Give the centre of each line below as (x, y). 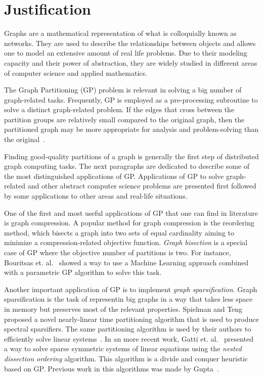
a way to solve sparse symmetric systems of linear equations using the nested (123, 348)
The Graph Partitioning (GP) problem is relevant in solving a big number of (123, 90)
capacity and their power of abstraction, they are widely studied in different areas (131, 62)
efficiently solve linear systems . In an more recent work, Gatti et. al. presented (129, 338)
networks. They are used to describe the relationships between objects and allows (130, 43)
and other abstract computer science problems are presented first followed (142, 186)
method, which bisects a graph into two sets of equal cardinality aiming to (119, 232)
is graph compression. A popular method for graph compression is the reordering (129, 223)
